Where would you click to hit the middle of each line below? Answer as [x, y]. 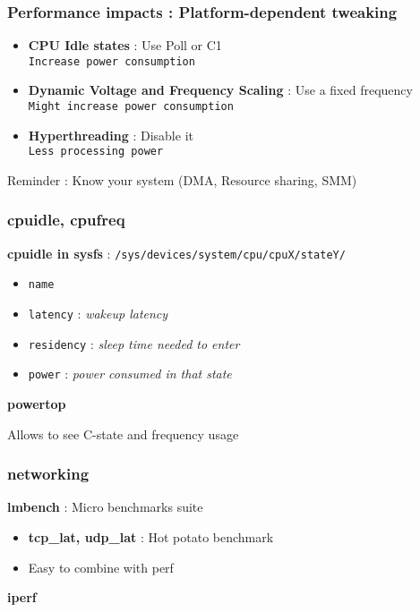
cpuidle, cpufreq [66, 220]
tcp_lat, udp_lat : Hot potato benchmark [151, 537]
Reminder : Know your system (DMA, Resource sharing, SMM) [182, 179]
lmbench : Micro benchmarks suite [105, 507]
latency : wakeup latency [98, 314]
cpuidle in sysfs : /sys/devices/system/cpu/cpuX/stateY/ [176, 253]
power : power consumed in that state [130, 374]
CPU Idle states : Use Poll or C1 [125, 45]
